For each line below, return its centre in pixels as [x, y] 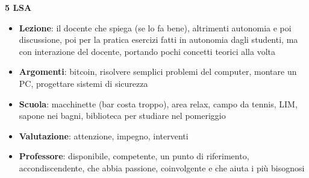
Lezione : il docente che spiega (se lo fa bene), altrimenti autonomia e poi [155, 27]
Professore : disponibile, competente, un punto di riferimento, [134, 156]
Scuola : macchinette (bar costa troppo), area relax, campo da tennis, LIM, [158, 103]
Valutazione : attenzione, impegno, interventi [104, 135]
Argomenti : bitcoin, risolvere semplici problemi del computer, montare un [158, 72]
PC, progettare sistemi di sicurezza [83, 83]
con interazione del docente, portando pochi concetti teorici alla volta [147, 51]
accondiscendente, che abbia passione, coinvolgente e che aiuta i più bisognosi [162, 167]
